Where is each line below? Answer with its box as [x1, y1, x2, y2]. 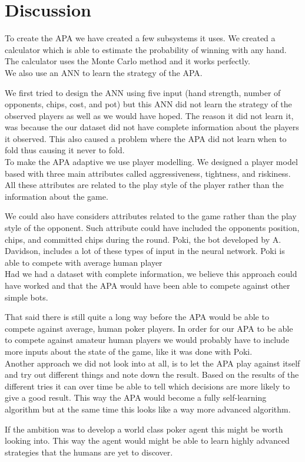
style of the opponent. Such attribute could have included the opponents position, [5, 222, 300, 234]
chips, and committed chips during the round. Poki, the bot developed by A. [5, 233, 281, 245]
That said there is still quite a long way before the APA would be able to [5, 311, 269, 323]
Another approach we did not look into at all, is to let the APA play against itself [5, 357, 300, 369]
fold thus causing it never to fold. [5, 144, 125, 156]
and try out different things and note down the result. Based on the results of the [5, 368, 299, 381]
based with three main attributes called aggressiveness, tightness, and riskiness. [5, 167, 291, 179]
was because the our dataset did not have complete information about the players [5, 121, 299, 133]
